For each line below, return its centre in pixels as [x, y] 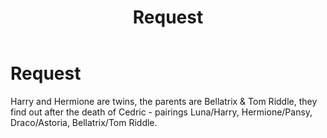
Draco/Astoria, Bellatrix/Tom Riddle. [84, 122]
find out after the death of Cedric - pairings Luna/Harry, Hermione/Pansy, [161, 112]
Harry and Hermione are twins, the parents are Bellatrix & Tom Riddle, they [164, 101]
